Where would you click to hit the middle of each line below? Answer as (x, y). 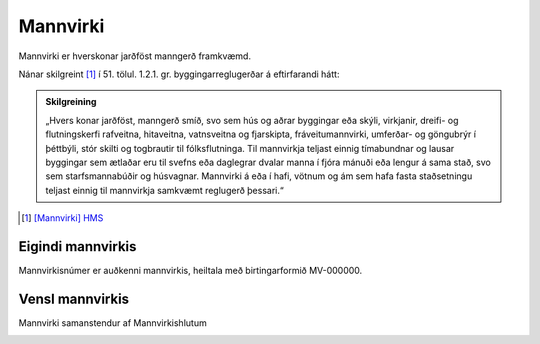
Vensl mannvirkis (74, 298)
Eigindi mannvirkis (77, 246)
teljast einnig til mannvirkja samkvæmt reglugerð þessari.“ (164, 190)
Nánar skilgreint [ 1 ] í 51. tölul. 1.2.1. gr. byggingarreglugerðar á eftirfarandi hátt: (179, 74)
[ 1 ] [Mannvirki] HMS (62, 218)
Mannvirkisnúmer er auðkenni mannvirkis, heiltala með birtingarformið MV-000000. (190, 270)
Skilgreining (71, 102)
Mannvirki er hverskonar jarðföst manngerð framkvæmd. (135, 56)
